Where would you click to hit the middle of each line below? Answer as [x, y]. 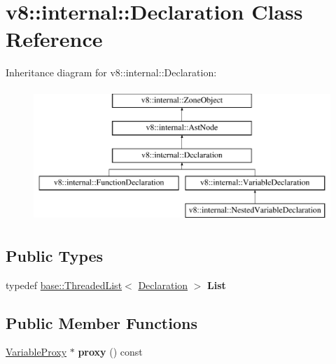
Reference [54, 39]
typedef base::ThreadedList [64, 285]
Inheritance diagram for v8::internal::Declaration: [111, 72]
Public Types [55, 255]
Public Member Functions [101, 322]
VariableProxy [36, 352]
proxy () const [110, 352]
